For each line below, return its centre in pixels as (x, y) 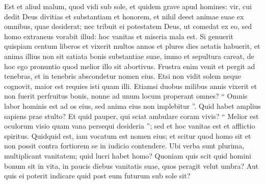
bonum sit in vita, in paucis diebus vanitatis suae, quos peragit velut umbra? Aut (131, 165)
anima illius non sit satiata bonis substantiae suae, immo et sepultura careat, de (129, 56)
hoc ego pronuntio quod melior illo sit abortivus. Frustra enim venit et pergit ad (130, 66)
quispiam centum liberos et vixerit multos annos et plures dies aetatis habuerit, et (132, 46)
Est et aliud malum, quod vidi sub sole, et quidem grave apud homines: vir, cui (128, 6)
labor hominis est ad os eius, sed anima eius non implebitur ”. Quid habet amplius (132, 105)
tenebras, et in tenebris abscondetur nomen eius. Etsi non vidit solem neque (123, 76)
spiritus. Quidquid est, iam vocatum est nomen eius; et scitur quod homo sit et (128, 135)
